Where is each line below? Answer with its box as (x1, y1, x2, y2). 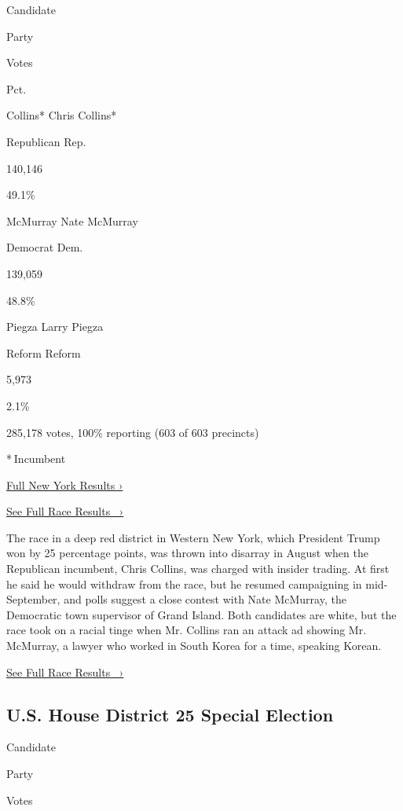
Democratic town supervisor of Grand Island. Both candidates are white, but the (6, 606, 397, 622)
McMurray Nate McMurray (6, 212, 138, 229)
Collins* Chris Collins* (6, 107, 117, 123)
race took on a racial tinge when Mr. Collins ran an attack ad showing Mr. (6, 622, 367, 638)
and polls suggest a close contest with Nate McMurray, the (64, 591, 346, 607)
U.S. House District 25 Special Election (6, 702, 334, 726)
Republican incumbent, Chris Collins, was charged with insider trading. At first (6, 560, 390, 577)
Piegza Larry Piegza (6, 318, 104, 335)
